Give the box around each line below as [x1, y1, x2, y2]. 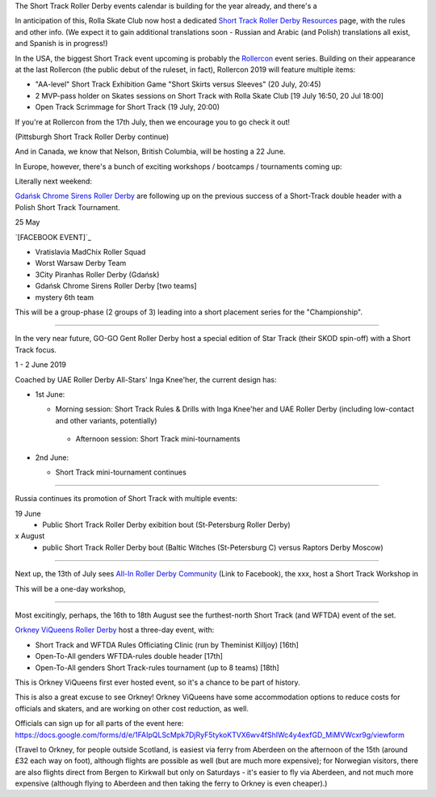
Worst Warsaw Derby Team [35, 259, 127, 268]
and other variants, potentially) [55, 415, 157, 425]
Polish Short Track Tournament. [15, 202, 120, 212]
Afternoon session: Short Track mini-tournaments [75, 434, 241, 444]
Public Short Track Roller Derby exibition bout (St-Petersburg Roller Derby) [42, 520, 291, 529]
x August [15, 531, 45, 541]
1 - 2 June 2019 [15, 360, 66, 369]
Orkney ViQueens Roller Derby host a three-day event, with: [15, 625, 215, 635]
